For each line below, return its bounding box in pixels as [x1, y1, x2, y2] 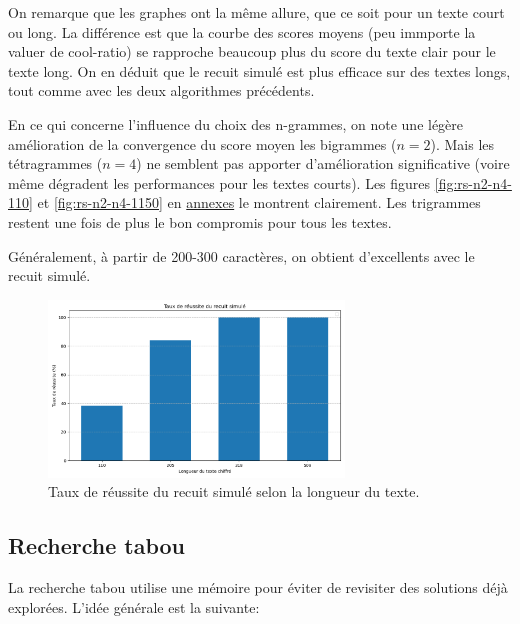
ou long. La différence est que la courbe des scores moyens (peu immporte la [8, 21, 476, 42]
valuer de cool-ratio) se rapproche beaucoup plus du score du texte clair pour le [8, 41, 496, 62]
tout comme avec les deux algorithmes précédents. [8, 80, 315, 101]
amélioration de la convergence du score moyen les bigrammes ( [8, 133, 397, 154]
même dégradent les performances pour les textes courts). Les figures [8, 172, 431, 193]
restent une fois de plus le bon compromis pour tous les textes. [8, 211, 392, 232]
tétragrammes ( [8, 153, 103, 174]
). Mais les [430, 133, 495, 154]
